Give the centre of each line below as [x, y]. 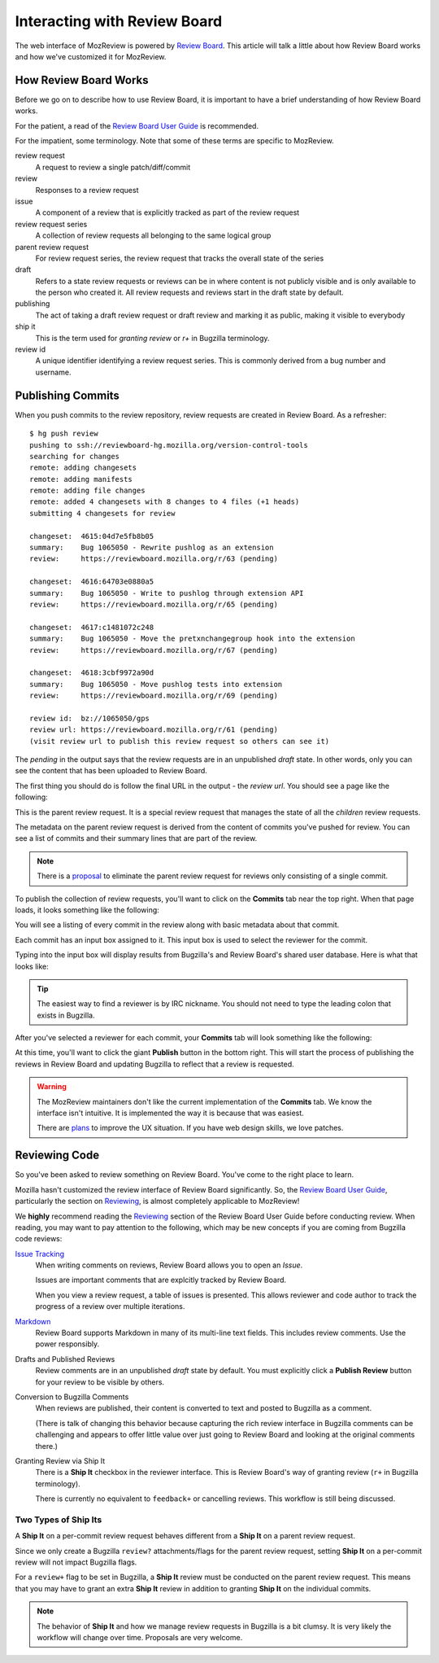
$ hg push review [64, 434]
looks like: [32, 966]
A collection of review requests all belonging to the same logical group [153, 235]
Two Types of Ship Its [59, 1520]
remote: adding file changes [87, 491]
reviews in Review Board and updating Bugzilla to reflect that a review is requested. [154, 1064]
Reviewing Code [57, 1155]
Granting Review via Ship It [60, 1460]
